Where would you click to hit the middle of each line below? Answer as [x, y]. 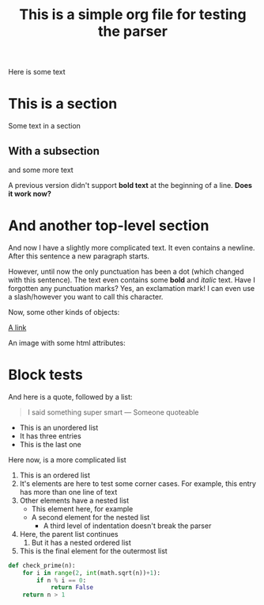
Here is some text [37, 72]
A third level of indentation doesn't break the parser [127, 526]
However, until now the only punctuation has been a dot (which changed [126, 271]
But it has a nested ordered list [81, 542]
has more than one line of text [68, 492]
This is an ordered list [55, 475]
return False [72, 588]
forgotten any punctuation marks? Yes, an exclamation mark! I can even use [132, 288]
